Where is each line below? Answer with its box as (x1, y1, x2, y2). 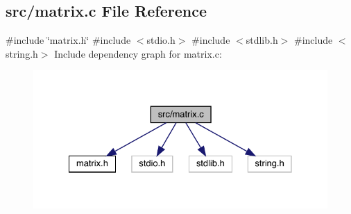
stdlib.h (246, 33, 278, 47)
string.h (6, 46, 38, 60)
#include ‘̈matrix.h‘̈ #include (6, 33, 131, 47)
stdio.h (146, 33, 175, 47)
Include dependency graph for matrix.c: (54, 46, 222, 60)
